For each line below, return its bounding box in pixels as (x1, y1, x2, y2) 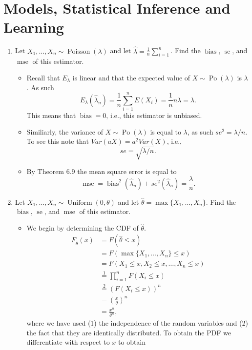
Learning (3, 17, 64, 37)
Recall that (26, 72, 60, 82)
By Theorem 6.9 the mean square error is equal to (26, 166, 177, 176)
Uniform (67, 199, 92, 206)
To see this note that (26, 136, 89, 146)
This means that (26, 110, 76, 120)
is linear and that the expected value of (72, 72, 190, 82)
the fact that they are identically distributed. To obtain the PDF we (26, 327, 231, 337)
